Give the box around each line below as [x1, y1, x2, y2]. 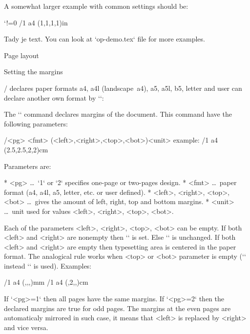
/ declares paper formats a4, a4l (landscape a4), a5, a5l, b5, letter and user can [4, 83, 242, 93]
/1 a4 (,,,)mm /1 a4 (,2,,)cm [4, 277, 88, 287]
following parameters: [4, 118, 68, 128]
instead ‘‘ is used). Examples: [4, 260, 92, 271]
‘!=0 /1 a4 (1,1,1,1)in [4, 17, 68, 27]
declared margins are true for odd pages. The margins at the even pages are [4, 303, 231, 313]
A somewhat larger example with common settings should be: [4, 1, 188, 11]
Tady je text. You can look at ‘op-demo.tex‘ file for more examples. [4, 34, 205, 44]
